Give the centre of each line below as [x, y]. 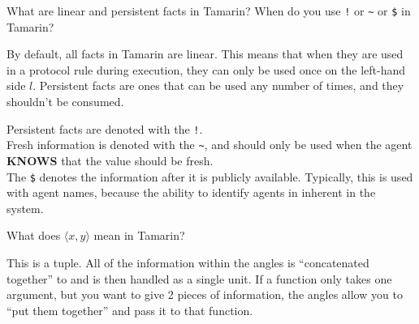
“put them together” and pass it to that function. [130, 310]
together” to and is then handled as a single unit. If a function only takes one [199, 278]
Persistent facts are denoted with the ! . [105, 128]
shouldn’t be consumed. [65, 102]
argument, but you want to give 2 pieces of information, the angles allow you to [205, 294]
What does [34, 235]
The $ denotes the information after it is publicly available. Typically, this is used [210, 176]
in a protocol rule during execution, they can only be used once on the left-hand [206, 69]
